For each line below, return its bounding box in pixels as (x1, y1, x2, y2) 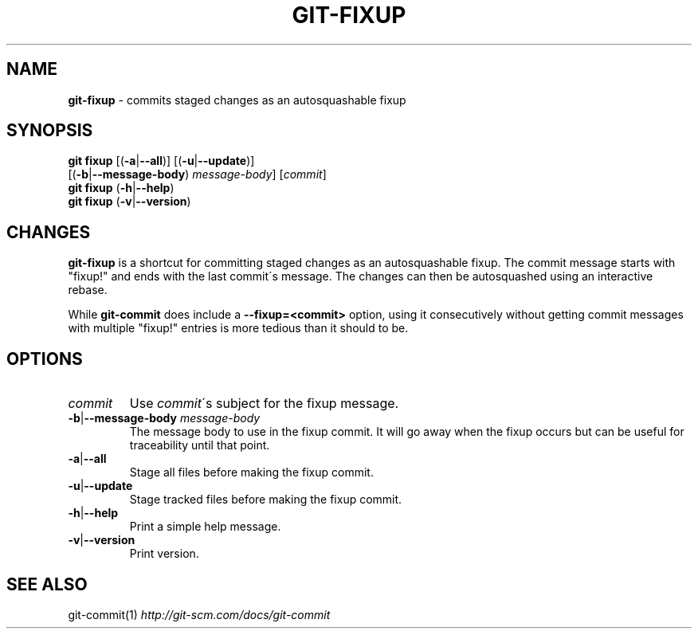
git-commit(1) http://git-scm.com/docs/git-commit (68, 607, 331, 621)
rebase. (68, 283, 108, 297)
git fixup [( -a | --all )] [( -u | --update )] (68, 154, 255, 168)
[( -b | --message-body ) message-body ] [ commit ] (68, 167, 327, 182)
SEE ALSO (6, 574, 88, 594)
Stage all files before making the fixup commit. (129, 465, 374, 480)
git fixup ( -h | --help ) (68, 181, 174, 195)
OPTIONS (6, 348, 83, 369)
